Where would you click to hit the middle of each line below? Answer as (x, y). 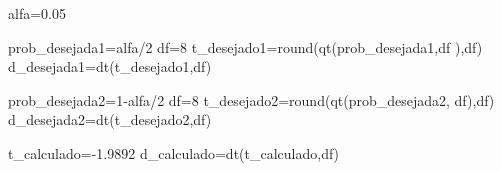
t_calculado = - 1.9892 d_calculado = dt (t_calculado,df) (174, 152)
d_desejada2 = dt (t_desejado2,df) (110, 119)
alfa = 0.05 (37, 13)
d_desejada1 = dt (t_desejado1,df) (110, 66)
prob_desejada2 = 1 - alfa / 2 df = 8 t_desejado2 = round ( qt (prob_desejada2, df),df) (251, 99)
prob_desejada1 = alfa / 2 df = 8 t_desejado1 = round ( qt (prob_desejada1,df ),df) (245, 46)
